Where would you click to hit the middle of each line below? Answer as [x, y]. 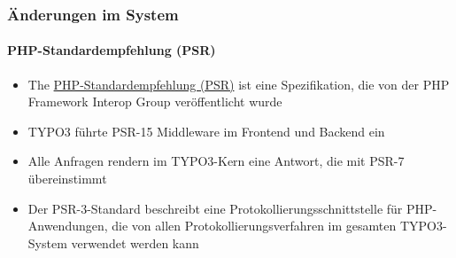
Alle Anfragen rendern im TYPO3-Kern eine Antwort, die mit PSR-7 [216, 161]
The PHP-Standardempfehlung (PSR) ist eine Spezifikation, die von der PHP [239, 84]
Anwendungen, [68, 226]
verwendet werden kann [135, 242]
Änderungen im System [93, 14]
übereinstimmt [67, 179]
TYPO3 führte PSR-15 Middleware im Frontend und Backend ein [206, 131]
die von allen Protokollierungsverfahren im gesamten [254, 226]
